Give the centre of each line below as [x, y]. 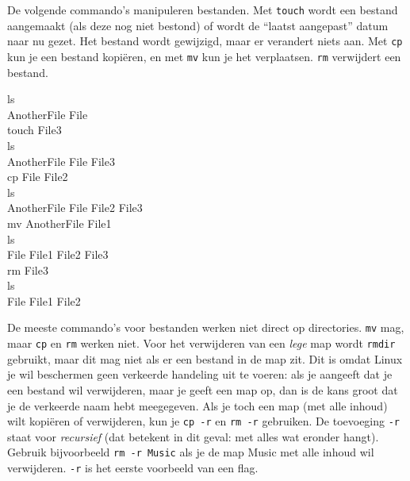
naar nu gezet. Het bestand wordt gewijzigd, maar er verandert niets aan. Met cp [205, 41]
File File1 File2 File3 [58, 254]
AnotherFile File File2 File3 [75, 208]
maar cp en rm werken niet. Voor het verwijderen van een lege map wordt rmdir [201, 343]
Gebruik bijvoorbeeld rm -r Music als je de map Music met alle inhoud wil [191, 452]
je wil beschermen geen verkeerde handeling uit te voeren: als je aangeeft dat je [200, 374]
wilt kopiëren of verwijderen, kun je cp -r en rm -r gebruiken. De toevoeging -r [204, 421]
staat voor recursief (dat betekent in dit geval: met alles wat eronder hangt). [193, 436]
